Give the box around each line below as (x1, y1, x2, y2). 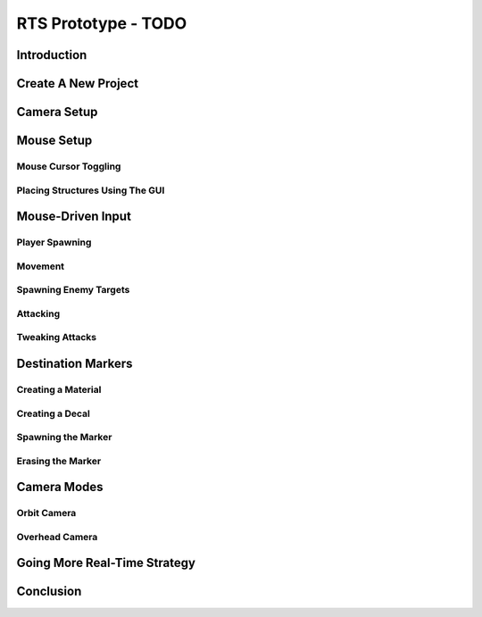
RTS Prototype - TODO (16, 13, 187, 33)
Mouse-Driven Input (16, 209, 131, 224)
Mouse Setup (16, 133, 93, 148)
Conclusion (16, 584, 82, 599)
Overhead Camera (16, 530, 98, 543)
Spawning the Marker (16, 431, 112, 444)
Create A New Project (16, 76, 138, 91)
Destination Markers (16, 355, 133, 371)
